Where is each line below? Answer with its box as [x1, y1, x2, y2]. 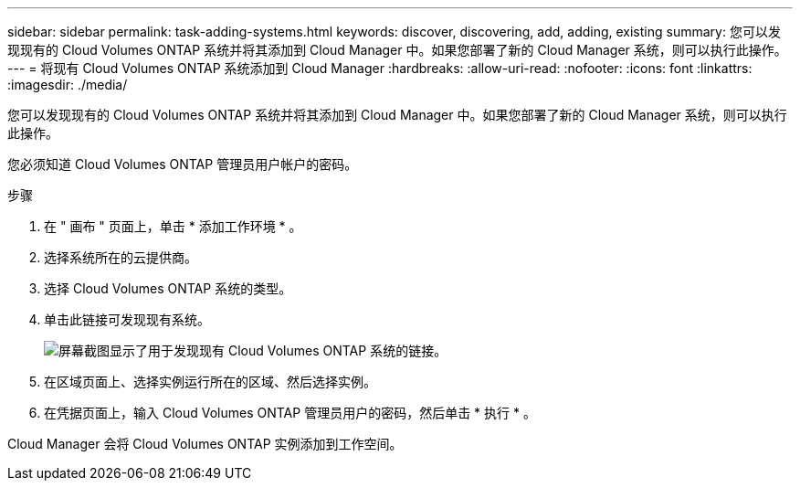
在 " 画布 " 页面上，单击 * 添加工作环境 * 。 [44, 218, 302, 234]
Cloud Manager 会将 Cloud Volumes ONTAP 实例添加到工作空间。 [7, 436, 403, 451]
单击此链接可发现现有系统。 [44, 312, 210, 327]
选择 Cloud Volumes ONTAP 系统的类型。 [44, 281, 292, 296]
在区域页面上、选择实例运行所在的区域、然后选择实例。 [44, 374, 376, 389]
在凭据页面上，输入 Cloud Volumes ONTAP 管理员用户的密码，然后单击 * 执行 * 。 [44, 405, 536, 420]
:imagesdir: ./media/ [7, 77, 128, 92]
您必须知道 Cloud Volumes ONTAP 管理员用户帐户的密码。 [7, 156, 358, 172]
